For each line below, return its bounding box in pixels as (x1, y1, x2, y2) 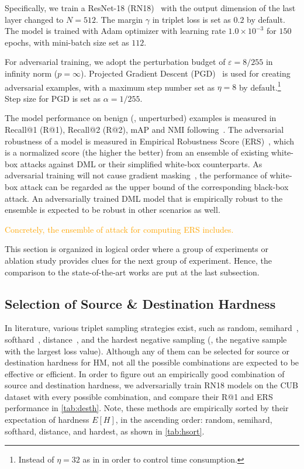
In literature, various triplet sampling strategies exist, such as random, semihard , (5, 322, 299, 334)
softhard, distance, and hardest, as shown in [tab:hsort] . (5, 425, 205, 437)
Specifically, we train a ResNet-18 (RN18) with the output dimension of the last (5, 2, 296, 13)
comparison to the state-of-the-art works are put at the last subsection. (5, 265, 260, 278)
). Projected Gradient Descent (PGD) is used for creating (81, 67, 291, 79)
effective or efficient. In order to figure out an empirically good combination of (5, 367, 285, 380)
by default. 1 (239, 79, 281, 93)
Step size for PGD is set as (5, 92, 101, 104)
